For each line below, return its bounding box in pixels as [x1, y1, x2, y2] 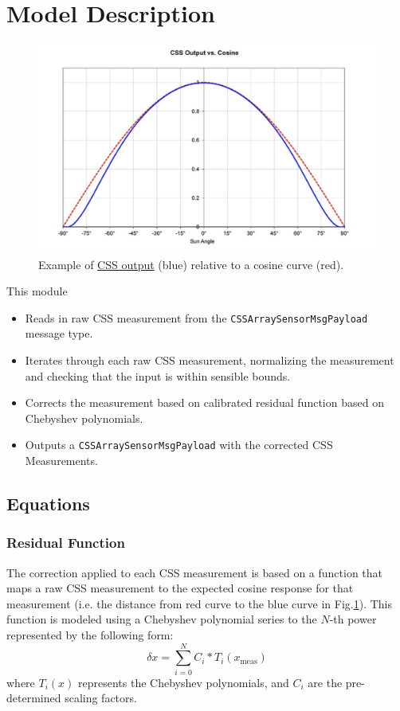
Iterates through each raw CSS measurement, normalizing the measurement [25, 352, 394, 369]
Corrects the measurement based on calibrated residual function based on [25, 394, 384, 411]
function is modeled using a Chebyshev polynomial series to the [6, 611, 317, 627]
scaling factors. [65, 690, 137, 706]
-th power [329, 611, 377, 627]
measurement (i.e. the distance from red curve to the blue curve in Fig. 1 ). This [6, 595, 392, 611]
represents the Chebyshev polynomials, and [77, 674, 289, 690]
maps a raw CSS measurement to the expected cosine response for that [6, 580, 354, 596]
